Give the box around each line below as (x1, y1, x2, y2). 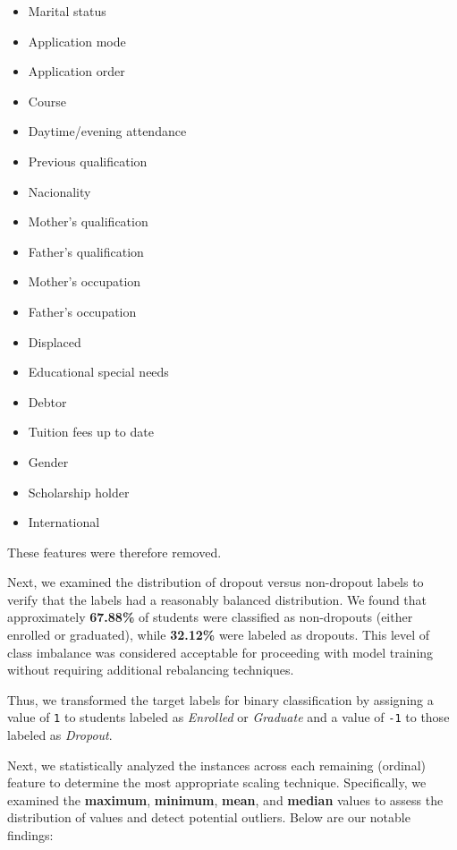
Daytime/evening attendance (28, 122, 187, 140)
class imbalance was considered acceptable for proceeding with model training (7, 642, 434, 661)
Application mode (28, 31, 126, 50)
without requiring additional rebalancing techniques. (7, 660, 294, 679)
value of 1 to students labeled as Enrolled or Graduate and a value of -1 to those (7, 708, 450, 727)
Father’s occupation (28, 302, 137, 320)
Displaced (28, 332, 81, 351)
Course (28, 91, 66, 110)
